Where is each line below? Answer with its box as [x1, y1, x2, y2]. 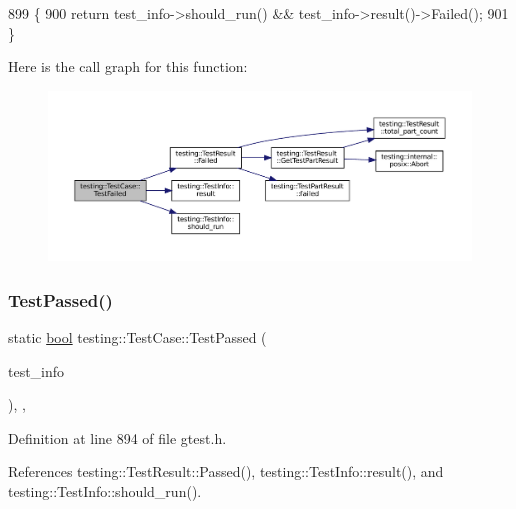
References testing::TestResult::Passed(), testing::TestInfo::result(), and [8, 461, 444, 482]
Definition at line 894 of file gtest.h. [8, 427, 227, 448]
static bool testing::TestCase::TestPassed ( [8, 326, 267, 347]
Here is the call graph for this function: [8, 56, 248, 77]
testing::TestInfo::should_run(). [8, 480, 202, 501]
